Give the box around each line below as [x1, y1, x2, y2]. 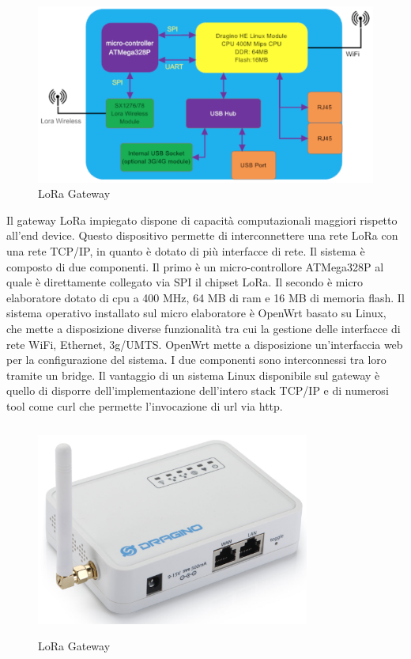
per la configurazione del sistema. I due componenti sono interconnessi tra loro [6, 351, 386, 368]
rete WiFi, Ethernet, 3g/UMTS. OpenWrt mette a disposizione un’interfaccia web [6, 335, 403, 352]
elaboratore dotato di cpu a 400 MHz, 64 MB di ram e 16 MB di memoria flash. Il [6, 289, 405, 305]
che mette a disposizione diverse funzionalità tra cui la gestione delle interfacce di [6, 320, 401, 336]
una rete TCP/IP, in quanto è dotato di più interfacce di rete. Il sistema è [6, 242, 365, 259]
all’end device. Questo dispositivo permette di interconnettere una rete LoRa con [6, 227, 398, 244]
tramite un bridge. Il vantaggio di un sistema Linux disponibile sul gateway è [6, 366, 380, 383]
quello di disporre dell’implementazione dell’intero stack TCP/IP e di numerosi [6, 382, 389, 399]
